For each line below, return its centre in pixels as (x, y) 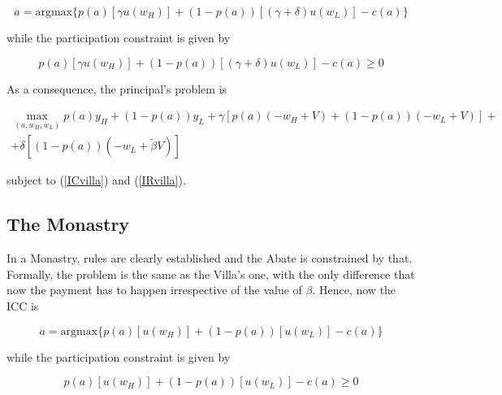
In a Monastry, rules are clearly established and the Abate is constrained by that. (210, 258)
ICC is (23, 306)
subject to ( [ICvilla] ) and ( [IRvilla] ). (96, 180)
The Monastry (68, 224)
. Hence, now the (354, 290)
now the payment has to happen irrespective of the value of (154, 290)
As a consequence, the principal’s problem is (117, 88)
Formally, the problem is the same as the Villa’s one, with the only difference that (211, 273)
